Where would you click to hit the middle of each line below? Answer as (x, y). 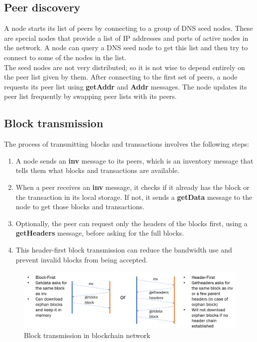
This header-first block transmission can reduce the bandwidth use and (124, 249)
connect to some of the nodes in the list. (65, 57)
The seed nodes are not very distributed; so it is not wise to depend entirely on (125, 67)
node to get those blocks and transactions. (80, 207)
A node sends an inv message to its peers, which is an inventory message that (134, 160)
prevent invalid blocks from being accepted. (82, 259)
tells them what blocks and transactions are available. (97, 170)
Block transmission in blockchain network (87, 335)
